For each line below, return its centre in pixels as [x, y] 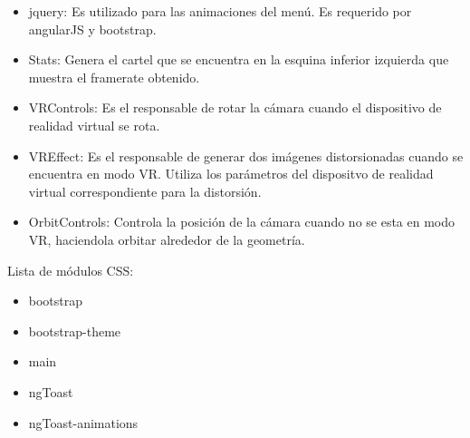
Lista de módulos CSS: [71, 270]
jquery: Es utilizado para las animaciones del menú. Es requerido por [220, 11]
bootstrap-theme [75, 331]
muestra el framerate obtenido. [114, 77]
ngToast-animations [83, 422]
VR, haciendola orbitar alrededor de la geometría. [167, 239]
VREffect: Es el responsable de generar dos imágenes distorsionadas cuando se [246, 156]
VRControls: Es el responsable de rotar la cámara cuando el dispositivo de [235, 107]
